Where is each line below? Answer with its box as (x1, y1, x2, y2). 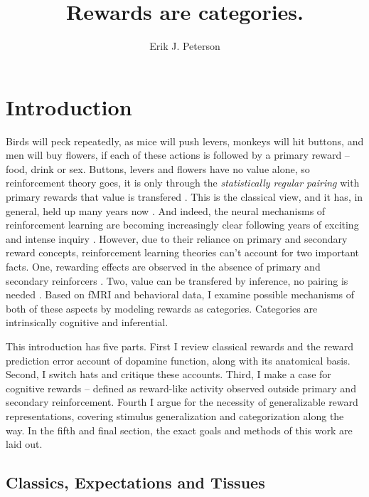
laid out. (6, 436, 43, 451)
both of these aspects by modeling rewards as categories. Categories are (6, 300, 318, 315)
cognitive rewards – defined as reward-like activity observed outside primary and (6, 380, 356, 395)
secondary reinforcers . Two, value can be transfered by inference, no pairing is (6, 273, 348, 288)
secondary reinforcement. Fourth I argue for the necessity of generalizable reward (6, 394, 358, 409)
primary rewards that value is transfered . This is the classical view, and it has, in (6, 189, 363, 204)
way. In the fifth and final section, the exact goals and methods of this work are (6, 422, 353, 437)
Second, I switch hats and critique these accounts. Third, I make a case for (6, 367, 331, 382)
